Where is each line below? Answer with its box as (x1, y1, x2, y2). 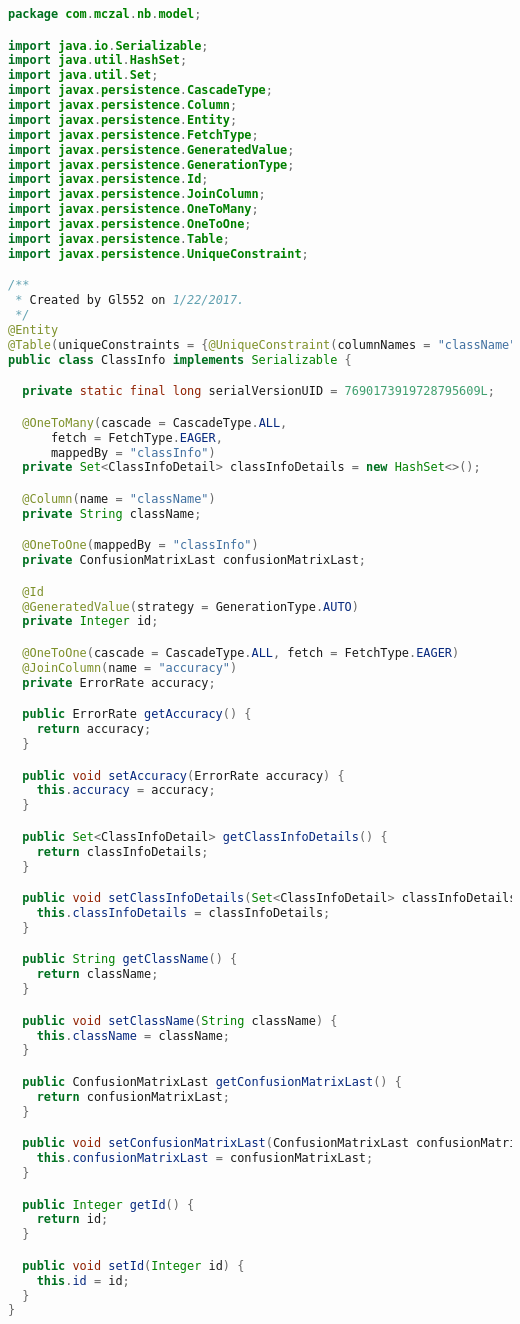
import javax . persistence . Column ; (8, 98, 238, 113)
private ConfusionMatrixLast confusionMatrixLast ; (22, 553, 366, 568)
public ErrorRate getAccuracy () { (22, 707, 252, 722)
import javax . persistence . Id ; (8, 172, 209, 187)
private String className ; (22, 506, 202, 521)
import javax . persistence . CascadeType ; (8, 83, 273, 98)
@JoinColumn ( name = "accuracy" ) (22, 660, 238, 675)
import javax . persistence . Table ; (8, 231, 230, 246)
